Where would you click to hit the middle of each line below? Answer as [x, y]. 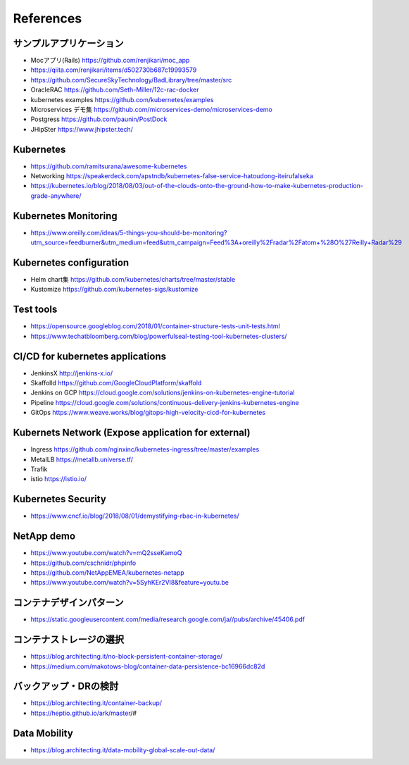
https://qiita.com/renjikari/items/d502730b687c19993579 [114, 70]
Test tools [35, 310]
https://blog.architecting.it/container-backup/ [96, 703]
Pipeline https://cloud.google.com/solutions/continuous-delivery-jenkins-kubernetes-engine [165, 402]
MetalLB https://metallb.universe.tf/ [82, 459]
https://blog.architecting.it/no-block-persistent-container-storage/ [127, 657]
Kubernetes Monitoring [65, 216]
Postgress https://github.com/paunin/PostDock [99, 119]
